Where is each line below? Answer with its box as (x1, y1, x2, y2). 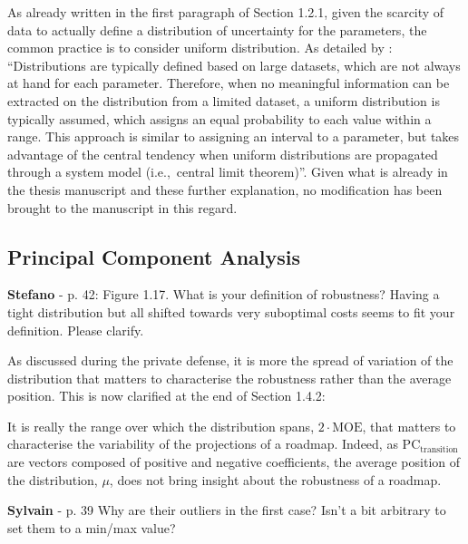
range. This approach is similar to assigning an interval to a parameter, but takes (7, 127, 460, 146)
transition (420, 444, 458, 454)
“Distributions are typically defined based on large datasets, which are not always (7, 55, 461, 74)
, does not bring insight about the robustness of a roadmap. (109, 470, 442, 489)
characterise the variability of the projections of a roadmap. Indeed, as (7, 434, 398, 453)
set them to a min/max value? (7, 518, 176, 537)
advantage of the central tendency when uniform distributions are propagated (7, 144, 438, 163)
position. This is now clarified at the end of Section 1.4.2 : (7, 386, 326, 405)
